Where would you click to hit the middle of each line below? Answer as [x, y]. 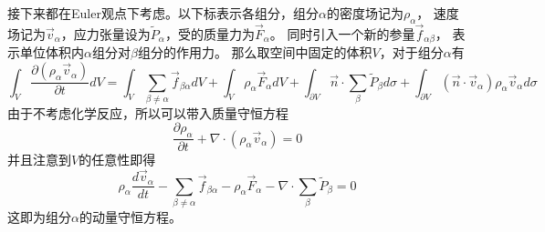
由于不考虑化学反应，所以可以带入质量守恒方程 [148, 112]
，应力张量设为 [105, 34]
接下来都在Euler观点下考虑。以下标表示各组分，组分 [163, 13]
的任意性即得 [117, 160]
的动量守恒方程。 [130, 216]
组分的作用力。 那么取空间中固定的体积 [255, 52]
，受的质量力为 [210, 34]
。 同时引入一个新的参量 [342, 34]
